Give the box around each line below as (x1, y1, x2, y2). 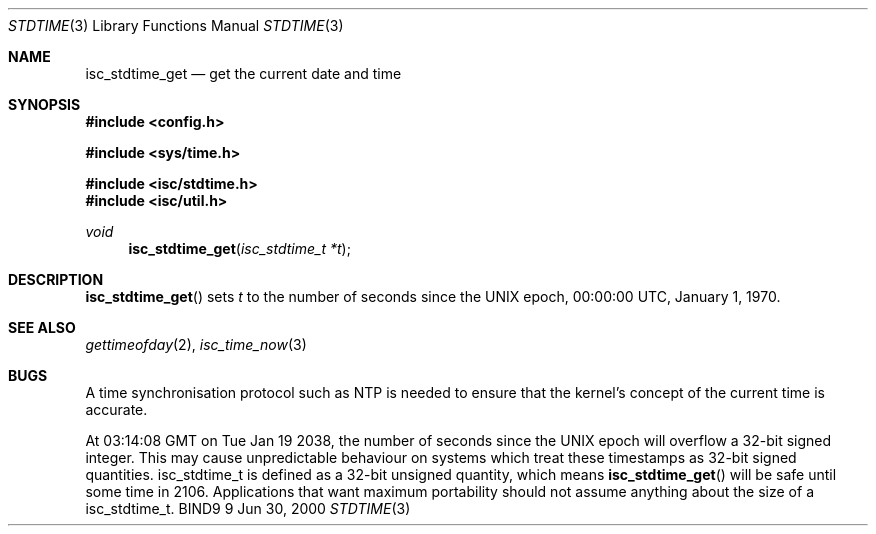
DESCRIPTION (8, 271, 104, 288)
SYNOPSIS (8, 96, 81, 113)
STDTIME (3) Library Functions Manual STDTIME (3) (8, 17, 344, 34)
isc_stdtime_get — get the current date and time (85, 65, 402, 82)
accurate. (85, 401, 148, 418)
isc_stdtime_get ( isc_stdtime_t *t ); (128, 240, 351, 257)
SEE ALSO (8, 319, 76, 336)
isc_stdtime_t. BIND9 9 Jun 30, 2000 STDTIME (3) (85, 500, 411, 517)
